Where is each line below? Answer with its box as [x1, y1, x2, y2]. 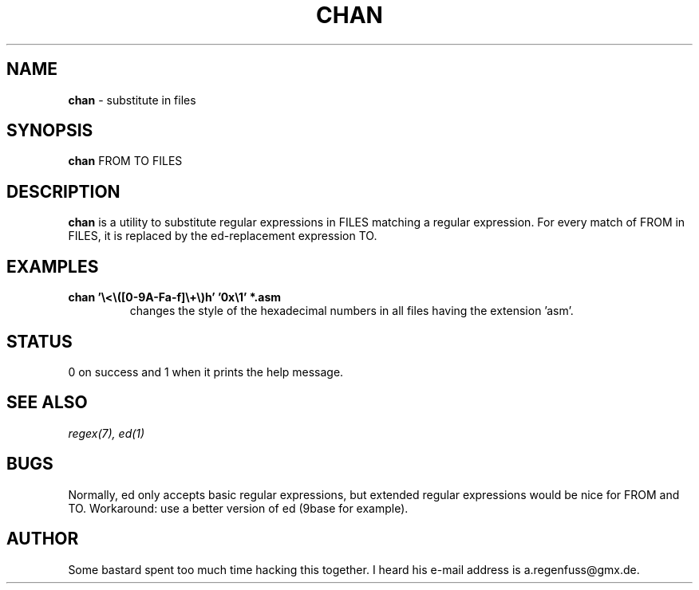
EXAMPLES [6, 256, 99, 277]
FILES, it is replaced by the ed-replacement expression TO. [68, 229, 377, 243]
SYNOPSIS [6, 120, 93, 141]
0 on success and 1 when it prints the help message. [68, 364, 344, 379]
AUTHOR [6, 529, 79, 549]
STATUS [6, 331, 73, 352]
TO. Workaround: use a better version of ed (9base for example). [68, 501, 409, 515]
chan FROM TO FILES [68, 154, 183, 168]
